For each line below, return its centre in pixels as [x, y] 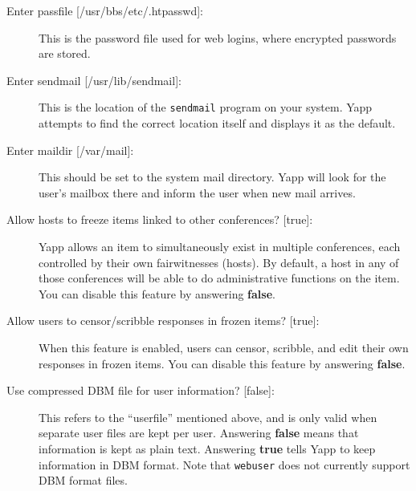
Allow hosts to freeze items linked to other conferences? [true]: [160, 219]
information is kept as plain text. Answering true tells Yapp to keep [207, 448]
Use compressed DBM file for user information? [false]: [141, 390]
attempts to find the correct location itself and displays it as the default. [217, 123]
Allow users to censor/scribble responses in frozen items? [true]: [163, 321]
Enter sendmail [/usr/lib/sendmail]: [94, 80]
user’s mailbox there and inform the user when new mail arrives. [197, 192]
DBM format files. [83, 480]
